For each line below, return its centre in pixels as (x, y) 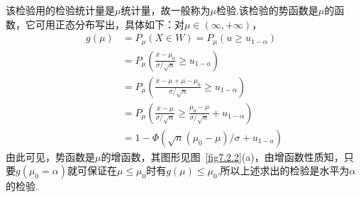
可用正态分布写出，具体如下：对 (110, 24)
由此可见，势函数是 (50, 156)
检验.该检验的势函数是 (267, 10)
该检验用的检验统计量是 (60, 10)
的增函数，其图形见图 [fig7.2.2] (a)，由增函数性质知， (222, 156)
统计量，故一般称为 (166, 10)
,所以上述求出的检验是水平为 (283, 170)
